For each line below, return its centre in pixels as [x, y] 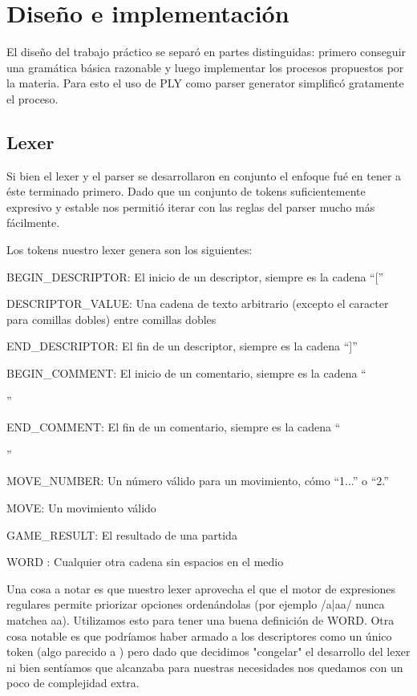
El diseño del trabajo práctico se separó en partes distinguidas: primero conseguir [206, 52]
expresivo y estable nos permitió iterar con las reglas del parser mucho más [191, 206]
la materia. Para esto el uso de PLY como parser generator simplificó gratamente [205, 83]
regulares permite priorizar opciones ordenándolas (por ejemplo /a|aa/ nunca [196, 604]
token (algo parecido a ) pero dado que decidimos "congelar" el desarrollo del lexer [208, 651]
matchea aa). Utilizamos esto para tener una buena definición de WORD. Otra [200, 619]
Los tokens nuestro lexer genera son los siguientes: [130, 250]
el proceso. [32, 98]
